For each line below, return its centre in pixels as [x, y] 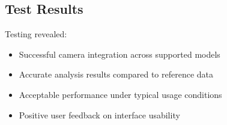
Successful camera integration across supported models [120, 54]
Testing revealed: [36, 34]
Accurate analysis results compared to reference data [116, 74]
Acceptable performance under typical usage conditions [120, 94]
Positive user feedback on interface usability [99, 114]
